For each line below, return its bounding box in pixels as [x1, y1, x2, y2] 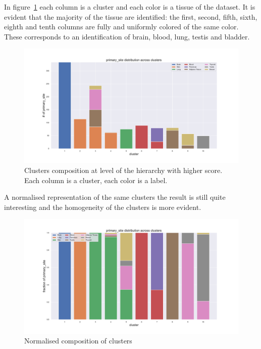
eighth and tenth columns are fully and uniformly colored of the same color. [4, 21, 239, 32]
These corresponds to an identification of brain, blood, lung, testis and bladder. [4, 31, 250, 41]
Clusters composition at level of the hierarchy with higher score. [24, 165, 223, 176]
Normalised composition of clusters [24, 335, 132, 346]
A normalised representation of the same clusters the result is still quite [4, 192, 226, 202]
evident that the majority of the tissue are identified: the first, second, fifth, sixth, [4, 11, 257, 22]
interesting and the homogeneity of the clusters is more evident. [4, 201, 201, 212]
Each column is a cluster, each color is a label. [24, 174, 168, 185]
